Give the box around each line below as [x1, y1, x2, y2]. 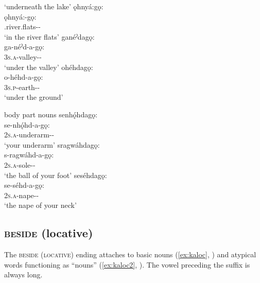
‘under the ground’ [4, 92, 63, 102]
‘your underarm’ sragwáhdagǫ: [4, 139, 100, 150]
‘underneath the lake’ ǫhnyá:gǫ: [4, 1, 103, 11]
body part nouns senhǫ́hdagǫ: [4, 109, 98, 119]
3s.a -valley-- [4, 51, 42, 62]
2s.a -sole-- [4, 159, 36, 170]
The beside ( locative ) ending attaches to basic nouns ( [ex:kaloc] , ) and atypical [4, 249, 256, 260]
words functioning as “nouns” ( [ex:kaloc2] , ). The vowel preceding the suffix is [4, 259, 250, 270]
